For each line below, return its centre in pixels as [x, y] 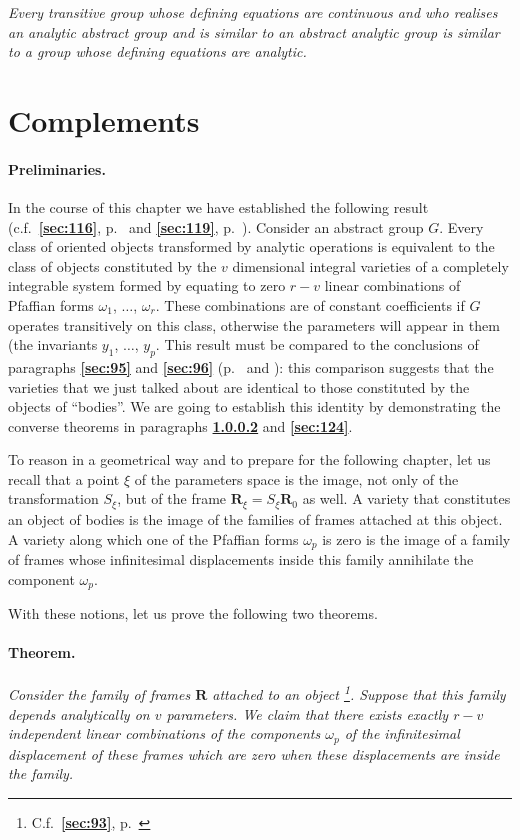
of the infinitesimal [402, 733]
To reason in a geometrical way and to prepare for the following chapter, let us [249, 459]
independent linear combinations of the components [164, 733]
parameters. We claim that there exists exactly [307, 713]
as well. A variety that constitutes [406, 498]
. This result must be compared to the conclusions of [317, 344]
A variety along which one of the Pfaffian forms [153, 538]
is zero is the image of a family [416, 538]
